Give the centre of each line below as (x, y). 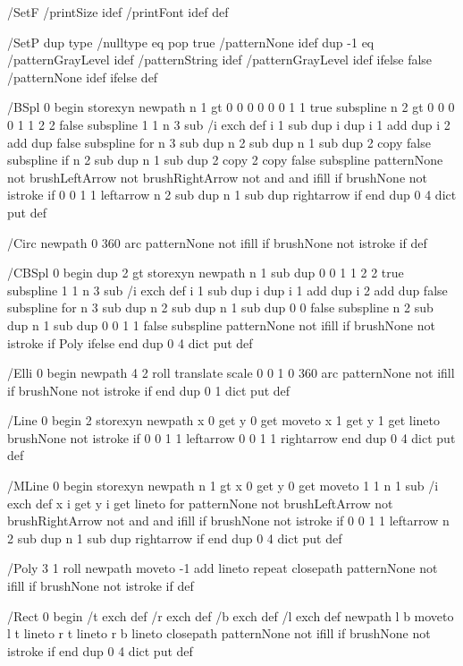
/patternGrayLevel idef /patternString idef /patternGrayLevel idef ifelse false (220, 60)
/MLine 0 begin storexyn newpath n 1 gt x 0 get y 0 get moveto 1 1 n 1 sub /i (223, 486)
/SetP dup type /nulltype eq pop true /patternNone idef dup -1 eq (191, 42)
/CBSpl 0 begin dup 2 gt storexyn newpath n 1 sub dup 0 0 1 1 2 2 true (206, 273)
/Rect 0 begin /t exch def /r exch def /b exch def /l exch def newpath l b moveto (231, 615)
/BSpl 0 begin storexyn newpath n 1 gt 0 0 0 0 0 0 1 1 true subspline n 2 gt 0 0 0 (231, 107)
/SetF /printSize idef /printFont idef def (118, 12)
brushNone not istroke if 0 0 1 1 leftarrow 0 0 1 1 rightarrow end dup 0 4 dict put (231, 437)
